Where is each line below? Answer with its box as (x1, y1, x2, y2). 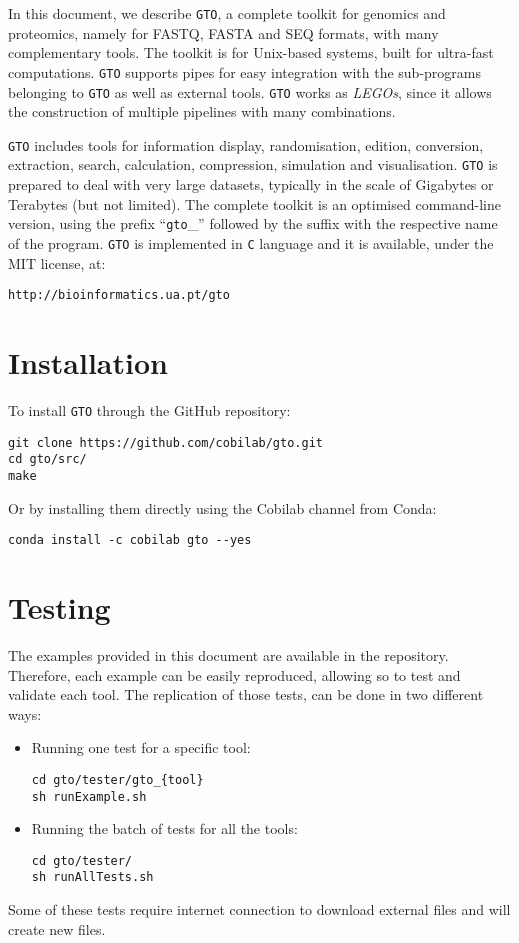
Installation (8, 342, 168, 382)
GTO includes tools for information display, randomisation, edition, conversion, (8, 134, 484, 155)
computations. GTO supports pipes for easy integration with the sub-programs (8, 61, 481, 82)
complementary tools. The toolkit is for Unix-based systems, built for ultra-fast (8, 42, 494, 63)
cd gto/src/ (8, 452, 87, 467)
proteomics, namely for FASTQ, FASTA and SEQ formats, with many (8, 22, 439, 43)
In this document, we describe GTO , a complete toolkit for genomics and (8, 3, 446, 23)
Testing (8, 587, 111, 627)
